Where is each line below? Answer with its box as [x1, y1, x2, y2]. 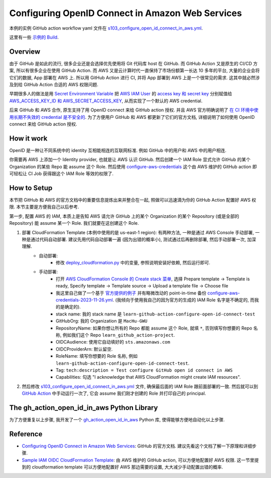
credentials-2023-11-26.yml [56, 297, 113, 303]
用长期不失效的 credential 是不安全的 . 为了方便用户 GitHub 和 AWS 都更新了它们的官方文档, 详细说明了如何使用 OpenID [9, 114, 255, 120]
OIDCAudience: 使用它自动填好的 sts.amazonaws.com [56, 339, 171, 345]
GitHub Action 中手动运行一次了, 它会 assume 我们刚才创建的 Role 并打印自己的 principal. [22, 390, 206, 396]
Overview [9, 47, 41, 56]
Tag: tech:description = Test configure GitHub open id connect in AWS [56, 367, 233, 373]
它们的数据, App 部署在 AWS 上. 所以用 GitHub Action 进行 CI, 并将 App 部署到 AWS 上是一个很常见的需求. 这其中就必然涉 [9, 74, 260, 80]
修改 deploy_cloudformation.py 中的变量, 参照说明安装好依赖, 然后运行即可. [56, 260, 211, 266]
